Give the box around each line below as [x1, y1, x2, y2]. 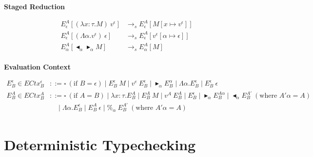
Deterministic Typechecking [4, 134, 196, 154]
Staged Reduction [4, 1, 65, 11]
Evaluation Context [4, 62, 71, 72]
